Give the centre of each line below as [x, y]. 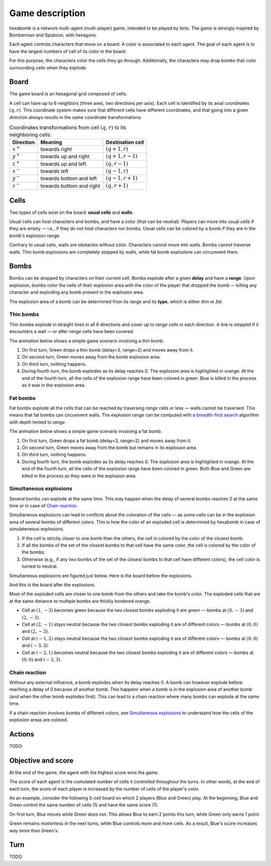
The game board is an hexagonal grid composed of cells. [68, 94]
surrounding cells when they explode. [48, 67]
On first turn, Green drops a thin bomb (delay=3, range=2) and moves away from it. [108, 350]
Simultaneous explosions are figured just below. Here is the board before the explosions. [101, 576]
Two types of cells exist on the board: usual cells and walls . [72, 212]
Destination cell [125, 142]
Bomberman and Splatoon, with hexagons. [53, 35]
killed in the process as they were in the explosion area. [79, 476]
